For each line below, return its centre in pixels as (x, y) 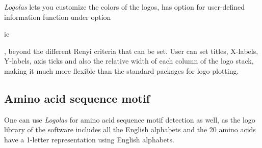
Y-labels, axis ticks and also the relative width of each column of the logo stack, (129, 61)
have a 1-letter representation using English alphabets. (89, 139)
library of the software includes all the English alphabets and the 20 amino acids (130, 129)
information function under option (58, 17)
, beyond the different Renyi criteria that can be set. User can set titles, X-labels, (131, 51)
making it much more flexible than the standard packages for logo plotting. (122, 70)
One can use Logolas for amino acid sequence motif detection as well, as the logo (130, 119)
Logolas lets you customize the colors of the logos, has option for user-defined (125, 7)
